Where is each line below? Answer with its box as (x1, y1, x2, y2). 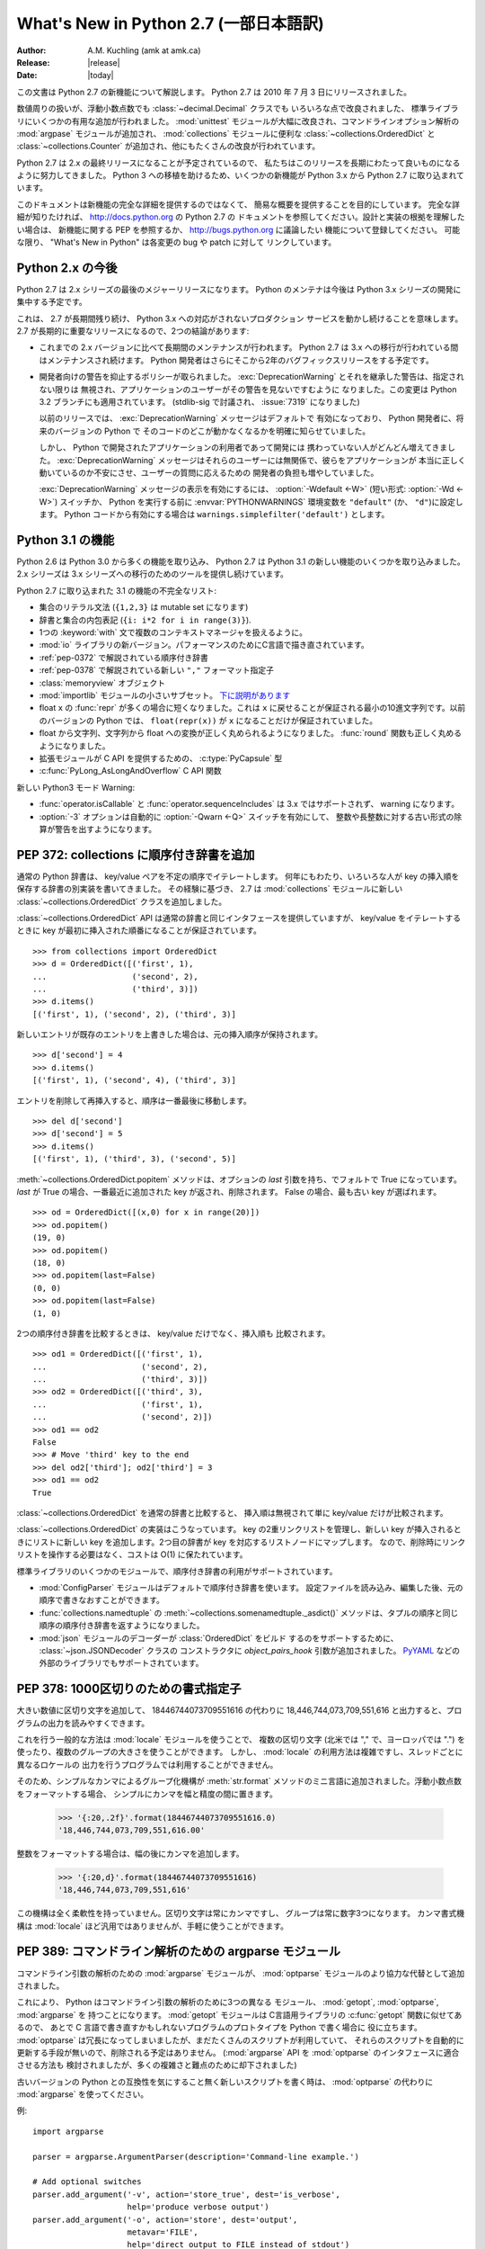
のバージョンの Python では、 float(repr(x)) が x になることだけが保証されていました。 (39, 715, 377, 726)
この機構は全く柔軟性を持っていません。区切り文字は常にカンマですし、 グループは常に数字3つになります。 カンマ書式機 (16, 1908, 465, 1919)
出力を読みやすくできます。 (48, 1717, 150, 1728)
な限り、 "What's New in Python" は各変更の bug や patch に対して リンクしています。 (16, 237, 337, 247)
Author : (16, 45, 47, 56)
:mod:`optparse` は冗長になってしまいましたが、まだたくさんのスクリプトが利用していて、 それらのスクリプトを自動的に (16, 2034, 464, 2046)
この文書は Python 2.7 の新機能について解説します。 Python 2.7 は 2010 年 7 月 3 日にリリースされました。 (16, 86, 412, 97)
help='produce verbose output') (127, 2202, 269, 2212)
